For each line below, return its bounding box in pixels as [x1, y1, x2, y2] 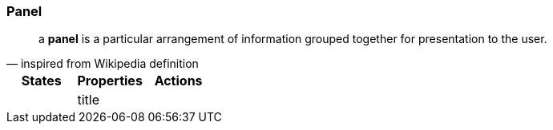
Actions [154, 73, 203, 89]
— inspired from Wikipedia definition [6, 57, 199, 71]
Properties [77, 73, 143, 89]
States [21, 73, 62, 89]
